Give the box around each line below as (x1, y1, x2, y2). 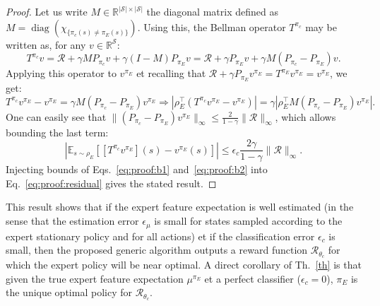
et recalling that (136, 66, 206, 81)
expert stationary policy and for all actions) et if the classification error (6, 228, 315, 243)
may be (305, 19, 337, 34)
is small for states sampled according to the (154, 213, 343, 228)
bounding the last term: (6, 124, 109, 139)
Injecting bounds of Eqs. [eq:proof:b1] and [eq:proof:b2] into (6, 162, 268, 177)
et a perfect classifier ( (204, 271, 301, 286)
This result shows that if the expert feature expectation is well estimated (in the (6, 199, 354, 214)
